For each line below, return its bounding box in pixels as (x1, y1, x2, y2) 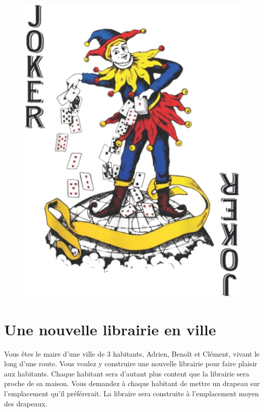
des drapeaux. (4, 398, 47, 408)
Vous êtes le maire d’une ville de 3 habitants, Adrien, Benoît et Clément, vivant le (4, 348, 260, 359)
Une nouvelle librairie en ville (4, 319, 216, 339)
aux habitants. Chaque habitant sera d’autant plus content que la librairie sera (4, 368, 249, 378)
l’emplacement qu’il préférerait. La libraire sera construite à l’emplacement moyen (4, 388, 259, 398)
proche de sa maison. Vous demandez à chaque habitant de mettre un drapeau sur (4, 378, 260, 389)
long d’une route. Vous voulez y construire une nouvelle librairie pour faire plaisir (4, 358, 257, 369)
